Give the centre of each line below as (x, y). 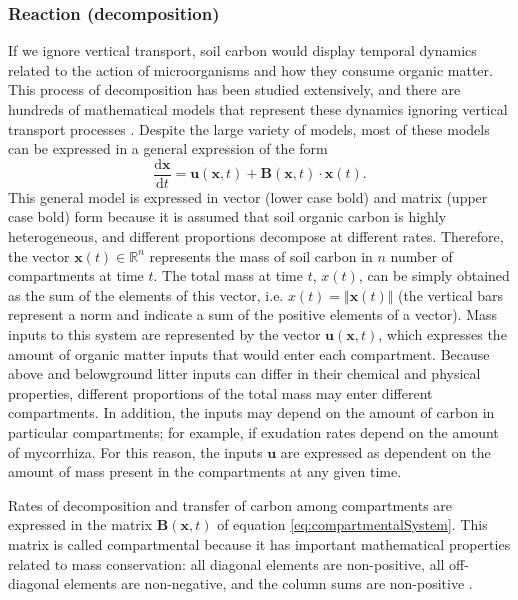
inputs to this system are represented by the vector (164, 334)
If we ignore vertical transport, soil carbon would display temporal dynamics (242, 50)
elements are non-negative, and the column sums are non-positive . (268, 583)
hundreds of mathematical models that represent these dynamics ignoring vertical (258, 109)
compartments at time (76, 275)
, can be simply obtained (434, 275)
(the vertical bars (450, 294)
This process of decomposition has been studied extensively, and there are (234, 89)
